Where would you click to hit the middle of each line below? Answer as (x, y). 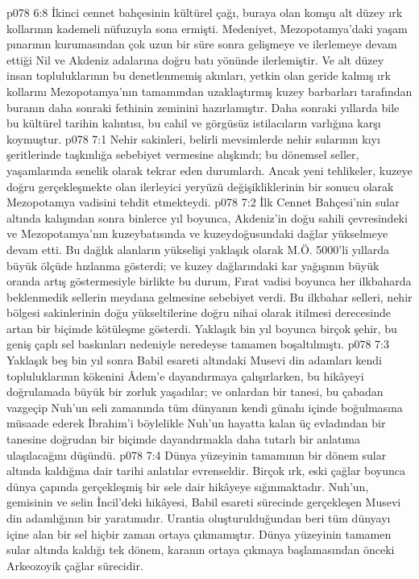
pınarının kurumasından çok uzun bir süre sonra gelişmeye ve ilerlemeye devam (202, 44)
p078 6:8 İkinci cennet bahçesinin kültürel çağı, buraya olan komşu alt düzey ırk (205, 12)
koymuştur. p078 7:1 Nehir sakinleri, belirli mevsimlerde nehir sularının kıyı (193, 138)
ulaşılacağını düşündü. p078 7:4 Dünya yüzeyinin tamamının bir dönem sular (197, 454)
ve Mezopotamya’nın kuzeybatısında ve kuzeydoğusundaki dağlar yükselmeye (197, 233)
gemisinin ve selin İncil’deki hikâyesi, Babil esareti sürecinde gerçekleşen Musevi (204, 502)
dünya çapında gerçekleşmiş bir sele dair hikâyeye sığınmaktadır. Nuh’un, (188, 486)
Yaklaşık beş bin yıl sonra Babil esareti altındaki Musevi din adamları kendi (194, 360)
